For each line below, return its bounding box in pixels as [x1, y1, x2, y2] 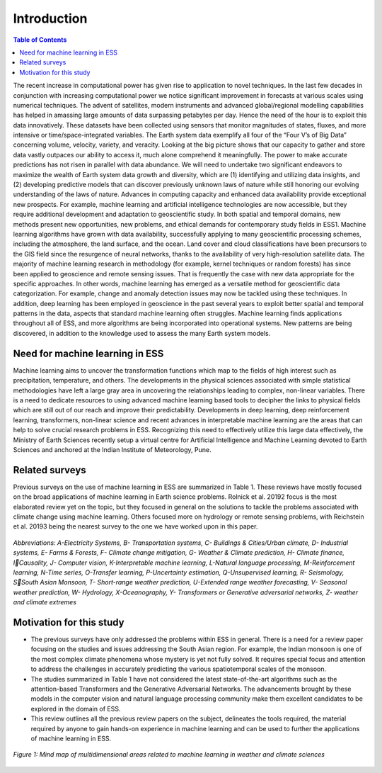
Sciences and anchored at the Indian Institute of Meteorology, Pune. [13, 445, 212, 453]
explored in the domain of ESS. [30, 704, 121, 713]
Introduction [13, 11, 88, 26]
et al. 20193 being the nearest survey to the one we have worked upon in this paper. [13, 522, 258, 531]
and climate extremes [13, 598, 77, 606]
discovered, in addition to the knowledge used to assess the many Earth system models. [13, 329, 271, 337]
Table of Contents [13, 35, 67, 44]
